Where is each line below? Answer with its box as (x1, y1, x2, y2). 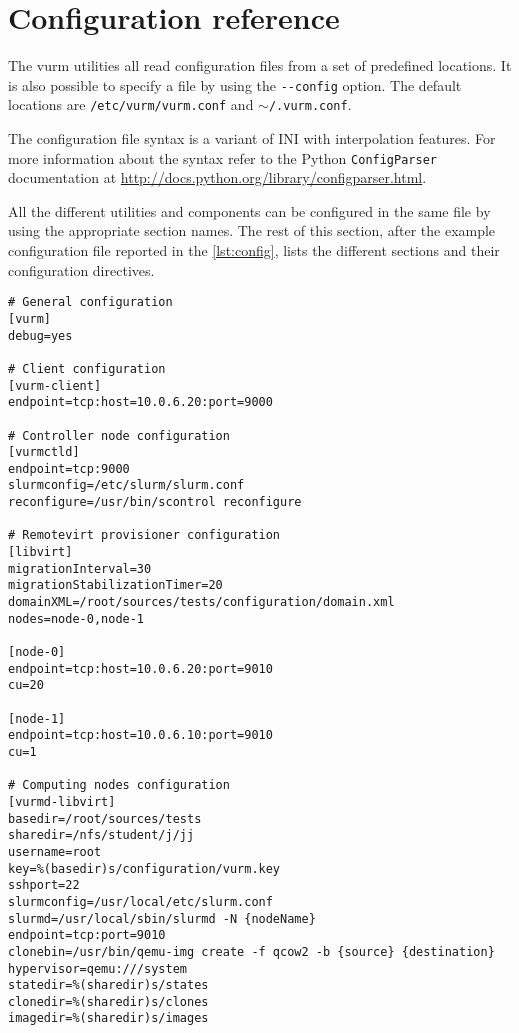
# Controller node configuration (8, 428, 230, 443)
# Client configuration (8, 361, 166, 376)
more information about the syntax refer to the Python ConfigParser (8, 147, 437, 168)
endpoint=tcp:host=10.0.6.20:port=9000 (8, 395, 273, 410)
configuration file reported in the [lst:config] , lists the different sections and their (8, 240, 500, 261)
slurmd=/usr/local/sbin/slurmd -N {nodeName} (8, 911, 316, 926)
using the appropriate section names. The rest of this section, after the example (8, 220, 496, 241)
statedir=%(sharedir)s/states (8, 978, 209, 993)
